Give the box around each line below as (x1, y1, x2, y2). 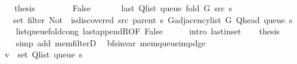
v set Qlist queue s (4, 48, 83, 60)
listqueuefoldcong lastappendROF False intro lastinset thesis (16, 25, 280, 37)
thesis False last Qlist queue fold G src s (14, 2, 233, 14)
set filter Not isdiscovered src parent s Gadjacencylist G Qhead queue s (13, 13, 293, 25)
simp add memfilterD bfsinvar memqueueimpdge (16, 36, 206, 49)
